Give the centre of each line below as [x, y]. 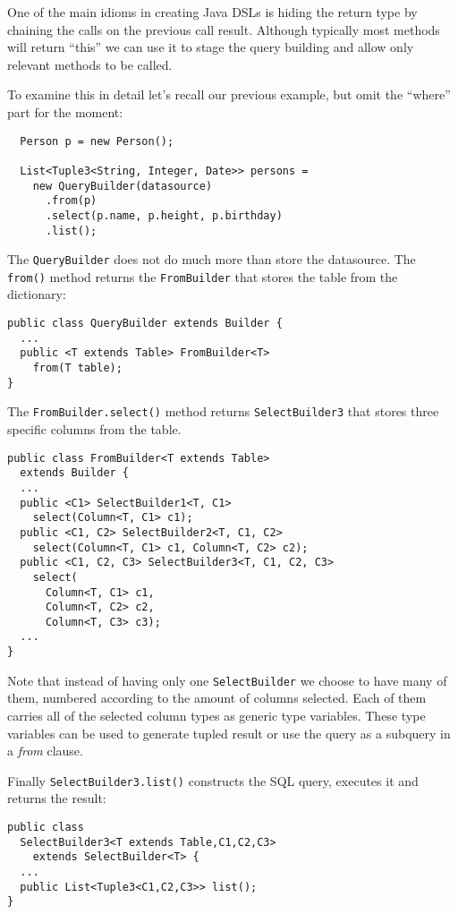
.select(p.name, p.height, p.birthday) [164, 215]
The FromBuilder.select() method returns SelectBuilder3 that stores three [223, 411]
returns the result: [57, 798]
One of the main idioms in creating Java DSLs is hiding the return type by [212, 12]
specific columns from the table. [94, 429]
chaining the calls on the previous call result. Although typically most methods [224, 29]
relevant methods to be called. [90, 64]
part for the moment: [65, 111]
